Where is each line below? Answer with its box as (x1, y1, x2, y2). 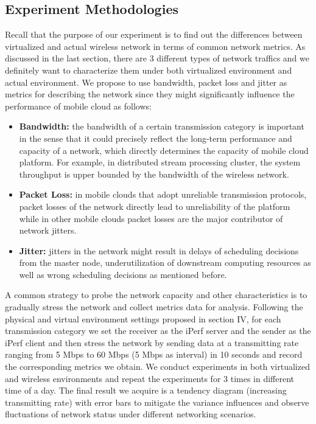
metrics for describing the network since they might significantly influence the (5, 88, 295, 100)
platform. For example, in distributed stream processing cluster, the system (19, 156, 301, 169)
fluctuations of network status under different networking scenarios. (5, 408, 256, 420)
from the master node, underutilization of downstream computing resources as (19, 256, 311, 269)
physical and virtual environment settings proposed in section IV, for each (5, 312, 281, 325)
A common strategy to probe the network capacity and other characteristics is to (5, 288, 307, 301)
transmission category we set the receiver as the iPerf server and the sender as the (5, 324, 311, 337)
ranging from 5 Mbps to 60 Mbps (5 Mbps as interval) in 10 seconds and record (5, 348, 303, 361)
